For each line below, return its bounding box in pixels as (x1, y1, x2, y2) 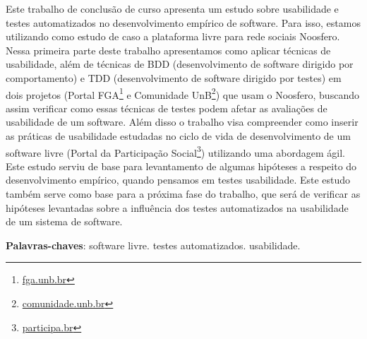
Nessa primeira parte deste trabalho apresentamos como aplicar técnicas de (6, 42, 331, 57)
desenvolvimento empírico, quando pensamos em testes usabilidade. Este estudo (6, 172, 351, 187)
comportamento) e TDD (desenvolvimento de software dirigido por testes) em (6, 70, 342, 85)
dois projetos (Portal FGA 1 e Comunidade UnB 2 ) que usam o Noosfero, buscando (6, 85, 359, 102)
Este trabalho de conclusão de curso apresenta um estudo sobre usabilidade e (6, 1, 339, 16)
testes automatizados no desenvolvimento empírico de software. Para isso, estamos (6, 15, 361, 30)
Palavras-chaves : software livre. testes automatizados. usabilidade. (6, 237, 301, 252)
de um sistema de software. (6, 214, 123, 229)
